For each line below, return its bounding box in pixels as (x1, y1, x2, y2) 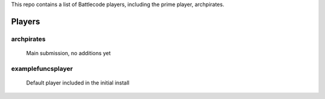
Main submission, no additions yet (26, 49, 111, 56)
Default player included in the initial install (26, 79, 129, 86)
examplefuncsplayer (11, 64, 73, 73)
